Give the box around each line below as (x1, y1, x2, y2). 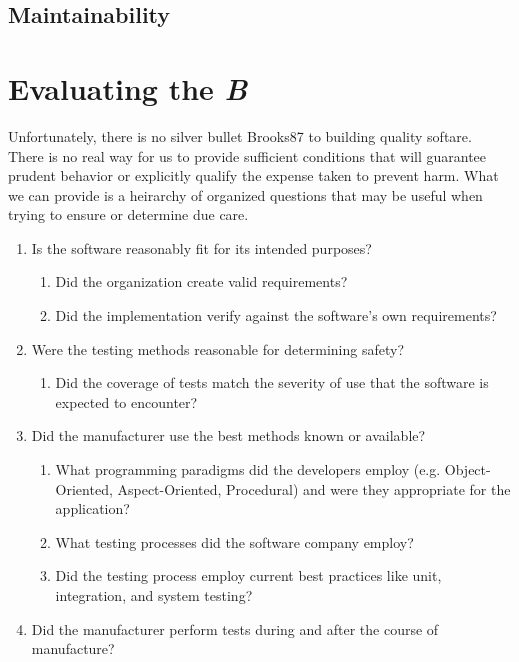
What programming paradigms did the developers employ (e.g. (55, 459, 441, 480)
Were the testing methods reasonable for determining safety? (31, 338, 405, 359)
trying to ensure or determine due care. (8, 204, 249, 225)
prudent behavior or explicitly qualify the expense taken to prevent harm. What (8, 165, 499, 186)
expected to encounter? (55, 391, 198, 412)
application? (55, 498, 130, 519)
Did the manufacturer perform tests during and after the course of (31, 618, 439, 639)
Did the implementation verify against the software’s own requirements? (55, 305, 497, 326)
